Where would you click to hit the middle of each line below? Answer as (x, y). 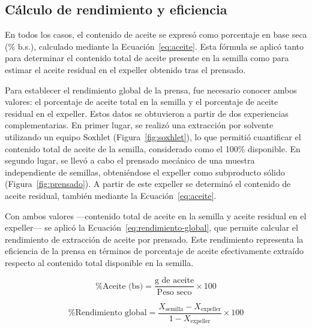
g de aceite (174, 281)
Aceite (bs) (123, 286)
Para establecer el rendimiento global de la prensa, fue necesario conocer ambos (151, 90)
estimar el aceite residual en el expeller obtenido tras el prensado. (125, 69)
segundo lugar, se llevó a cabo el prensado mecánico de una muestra (130, 160)
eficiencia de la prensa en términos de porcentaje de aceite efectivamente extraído (154, 251)
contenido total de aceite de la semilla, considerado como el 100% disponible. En (153, 148)
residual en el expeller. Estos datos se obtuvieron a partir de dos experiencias (147, 113)
